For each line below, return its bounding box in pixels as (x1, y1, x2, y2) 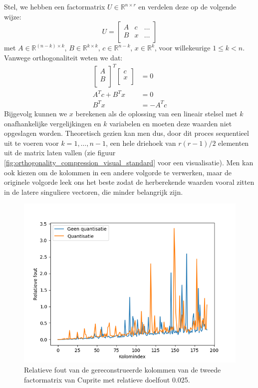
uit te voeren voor (4, 137, 59, 148)
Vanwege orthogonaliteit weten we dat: (4, 52, 123, 62)
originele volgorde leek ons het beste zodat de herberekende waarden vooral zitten (4, 177, 255, 187)
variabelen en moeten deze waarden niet (109, 118, 232, 128)
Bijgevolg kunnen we (4, 108, 67, 118)
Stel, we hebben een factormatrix (4, 1, 105, 11)
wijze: (4, 11, 21, 21)
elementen (218, 137, 249, 148)
